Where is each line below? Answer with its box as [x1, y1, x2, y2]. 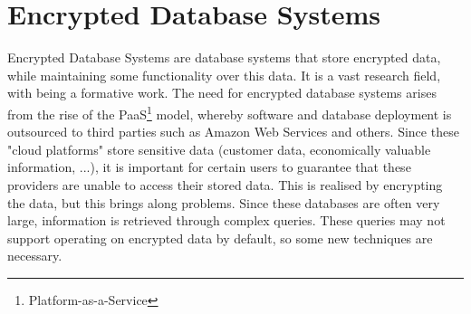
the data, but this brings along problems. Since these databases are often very [7, 193, 440, 212]
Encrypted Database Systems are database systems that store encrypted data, [7, 48, 441, 67]
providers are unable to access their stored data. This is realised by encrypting [7, 175, 443, 194]
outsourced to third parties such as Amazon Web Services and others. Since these [7, 122, 459, 141]
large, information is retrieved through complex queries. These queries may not [7, 211, 446, 230]
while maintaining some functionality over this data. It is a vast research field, [7, 65, 441, 84]
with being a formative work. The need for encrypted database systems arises [7, 83, 437, 102]
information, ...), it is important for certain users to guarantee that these [7, 157, 411, 176]
